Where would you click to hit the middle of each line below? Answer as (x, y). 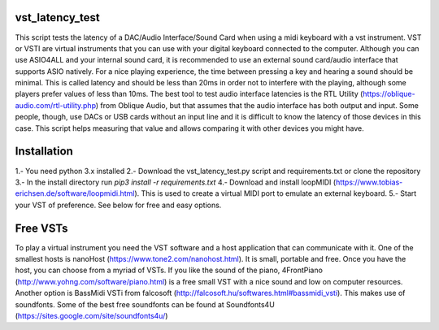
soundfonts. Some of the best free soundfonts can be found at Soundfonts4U (145, 304)
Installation (44, 152)
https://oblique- (389, 94)
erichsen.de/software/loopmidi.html (75, 193)
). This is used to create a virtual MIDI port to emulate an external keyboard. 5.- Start (276, 193)
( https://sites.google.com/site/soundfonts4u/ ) (91, 315)
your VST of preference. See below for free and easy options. (118, 205)
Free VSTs (41, 228)
